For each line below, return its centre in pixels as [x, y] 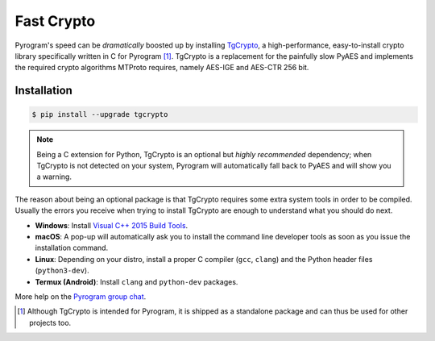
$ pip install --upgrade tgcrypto [100, 114]
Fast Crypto [55, 21]
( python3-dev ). [62, 271]
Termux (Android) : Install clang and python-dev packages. [137, 281]
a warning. [54, 177]
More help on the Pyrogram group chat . [81, 297]
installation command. [72, 248]
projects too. [50, 322]
